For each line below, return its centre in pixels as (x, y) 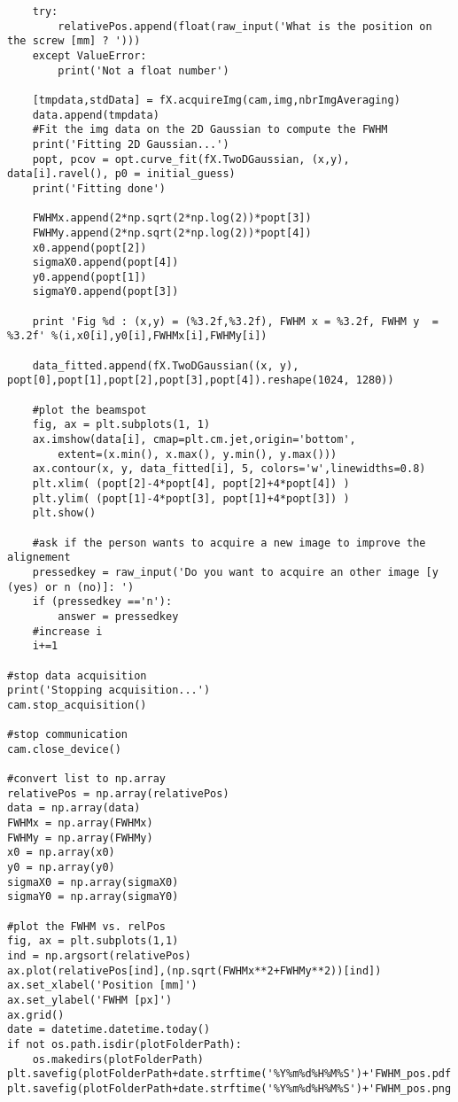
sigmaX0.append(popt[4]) (105, 263)
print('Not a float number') (144, 70)
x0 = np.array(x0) (61, 853)
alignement (39, 558)
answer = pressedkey (118, 616)
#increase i (67, 631)
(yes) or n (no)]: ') (71, 587)
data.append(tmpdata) (96, 115)
